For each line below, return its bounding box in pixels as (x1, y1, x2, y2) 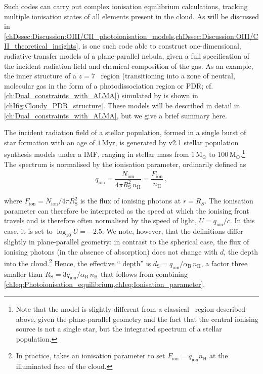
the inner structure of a (4, 70, 76, 81)
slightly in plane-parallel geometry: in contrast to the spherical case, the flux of (4, 236, 249, 247)
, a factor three (201, 258, 248, 268)
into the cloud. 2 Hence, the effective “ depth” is (4, 257, 151, 268)
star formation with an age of (4, 137, 95, 147)
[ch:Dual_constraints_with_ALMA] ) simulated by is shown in (4, 90, 198, 101)
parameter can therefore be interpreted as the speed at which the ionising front (4, 205, 249, 216)
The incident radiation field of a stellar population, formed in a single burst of (4, 127, 246, 138)
